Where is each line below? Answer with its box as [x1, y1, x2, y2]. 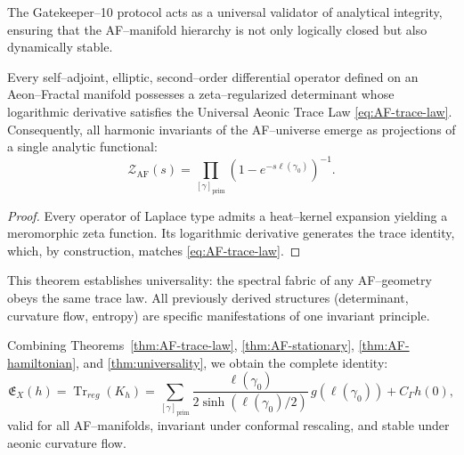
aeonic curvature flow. [7, 433, 126, 451]
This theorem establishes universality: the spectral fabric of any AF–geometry [7, 271, 432, 289]
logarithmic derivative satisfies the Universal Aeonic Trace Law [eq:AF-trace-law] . [7, 102, 452, 120]
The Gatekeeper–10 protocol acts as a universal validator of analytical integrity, [7, 3, 443, 20]
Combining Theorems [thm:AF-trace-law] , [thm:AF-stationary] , [7, 336, 354, 354]
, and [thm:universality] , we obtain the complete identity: [76, 353, 388, 371]
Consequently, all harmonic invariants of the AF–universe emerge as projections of [7, 119, 456, 138]
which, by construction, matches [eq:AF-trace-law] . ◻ [7, 240, 301, 259]
